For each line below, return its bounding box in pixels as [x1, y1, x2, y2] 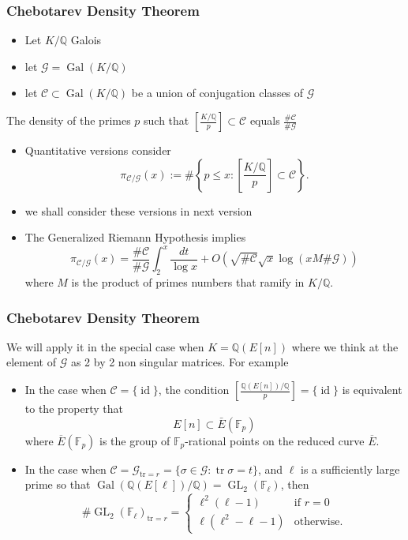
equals [249, 112, 280, 128]
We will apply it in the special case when [6, 338, 204, 354]
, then [280, 476, 309, 493]
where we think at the [291, 338, 399, 354]
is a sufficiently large [301, 460, 400, 477]
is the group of [99, 432, 170, 448]
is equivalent [342, 381, 402, 398]
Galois [70, 32, 102, 48]
